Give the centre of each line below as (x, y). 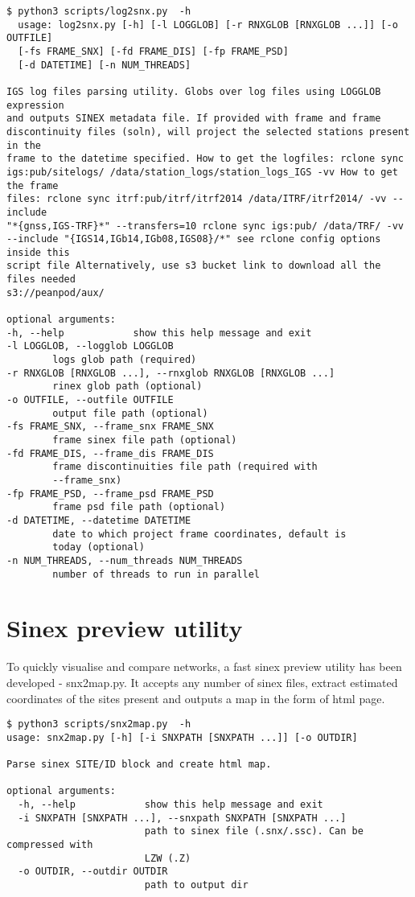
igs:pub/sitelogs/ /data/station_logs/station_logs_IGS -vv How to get (202, 172)
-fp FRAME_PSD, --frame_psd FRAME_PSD (110, 494)
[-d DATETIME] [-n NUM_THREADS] (105, 65)
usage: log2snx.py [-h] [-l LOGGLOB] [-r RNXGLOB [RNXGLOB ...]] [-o (208, 25)
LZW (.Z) (168, 858)
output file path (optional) (130, 413)
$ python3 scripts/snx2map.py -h (99, 724)
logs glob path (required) (125, 360)
